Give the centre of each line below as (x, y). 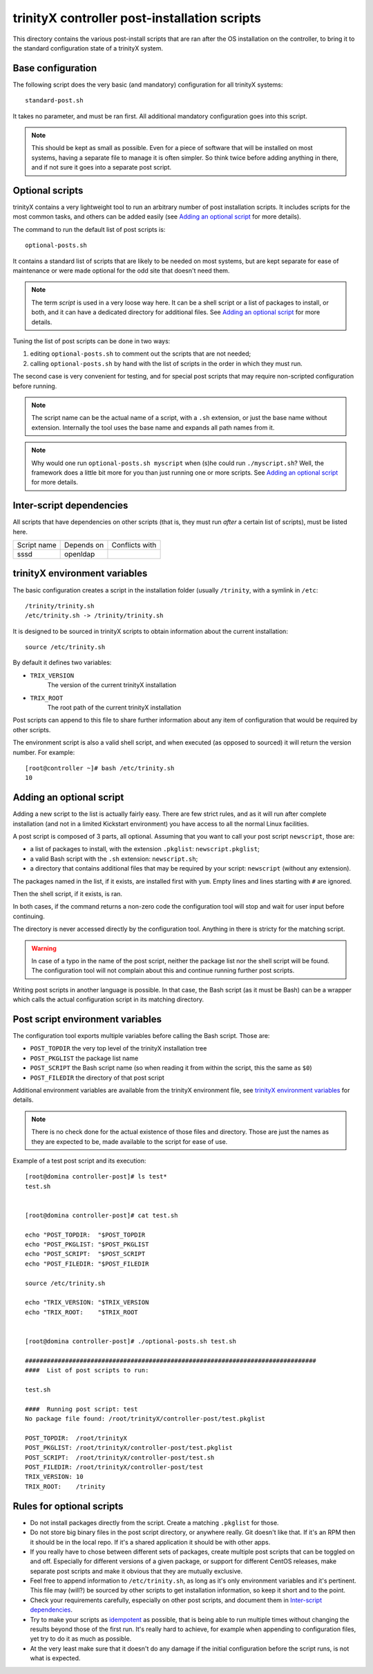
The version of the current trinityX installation (112, 685)
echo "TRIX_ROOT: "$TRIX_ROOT (82, 1312)
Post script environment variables (87, 1019)
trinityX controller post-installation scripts (137, 18)
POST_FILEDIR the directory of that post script (97, 1077)
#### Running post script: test (82, 1409)
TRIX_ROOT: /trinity (65, 1486)
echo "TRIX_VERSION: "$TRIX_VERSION (87, 1302)
